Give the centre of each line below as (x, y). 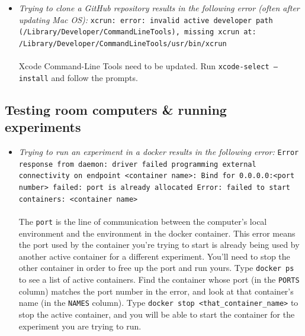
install (33, 78)
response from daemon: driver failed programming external (137, 164)
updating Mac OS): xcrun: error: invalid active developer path (146, 19)
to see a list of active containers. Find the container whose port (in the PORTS (159, 280)
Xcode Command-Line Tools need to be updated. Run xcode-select (144, 66)
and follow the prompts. (94, 77)
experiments (43, 127)
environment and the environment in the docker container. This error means (157, 233)
